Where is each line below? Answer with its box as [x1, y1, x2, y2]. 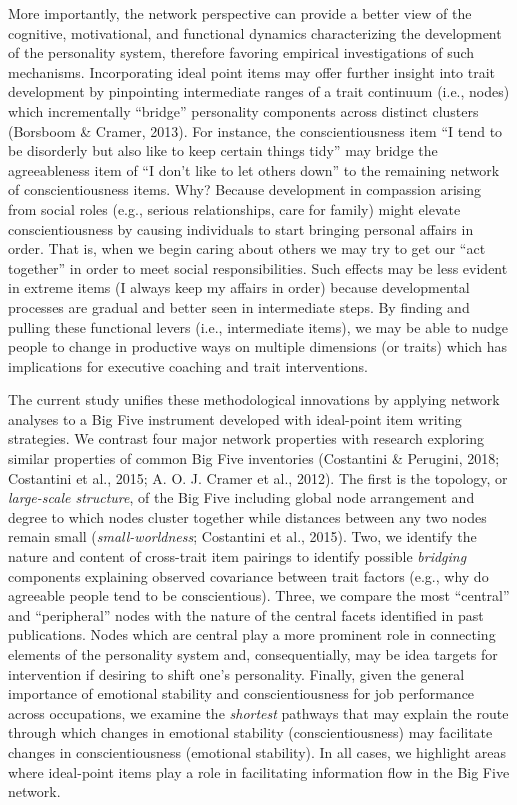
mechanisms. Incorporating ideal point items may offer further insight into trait [8, 61, 496, 82]
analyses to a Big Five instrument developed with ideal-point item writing [8, 408, 462, 429]
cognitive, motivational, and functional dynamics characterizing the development [8, 22, 502, 43]
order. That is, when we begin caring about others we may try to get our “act [8, 238, 486, 259]
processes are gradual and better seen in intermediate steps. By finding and [8, 296, 470, 317]
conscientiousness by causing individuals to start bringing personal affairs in [8, 218, 474, 239]
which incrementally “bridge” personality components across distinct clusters [8, 100, 479, 121]
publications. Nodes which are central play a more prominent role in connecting [8, 624, 496, 645]
